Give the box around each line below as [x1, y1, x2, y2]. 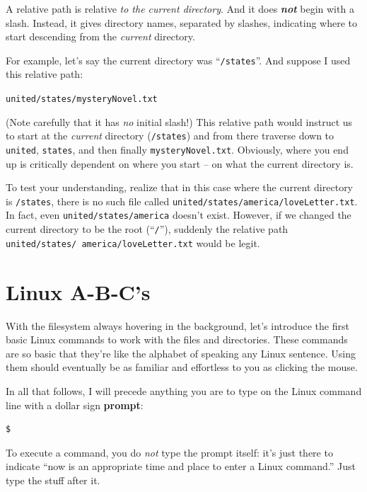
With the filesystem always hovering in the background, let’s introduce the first [6, 318, 349, 333]
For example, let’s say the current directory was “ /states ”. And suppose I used [6, 52, 351, 67]
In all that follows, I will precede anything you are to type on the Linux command [6, 383, 362, 398]
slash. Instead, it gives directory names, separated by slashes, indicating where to [6, 15, 358, 30]
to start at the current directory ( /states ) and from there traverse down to [6, 128, 334, 143]
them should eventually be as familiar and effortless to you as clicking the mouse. [6, 360, 358, 374]
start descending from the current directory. [6, 29, 195, 44]
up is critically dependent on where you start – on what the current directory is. [6, 156, 354, 171]
